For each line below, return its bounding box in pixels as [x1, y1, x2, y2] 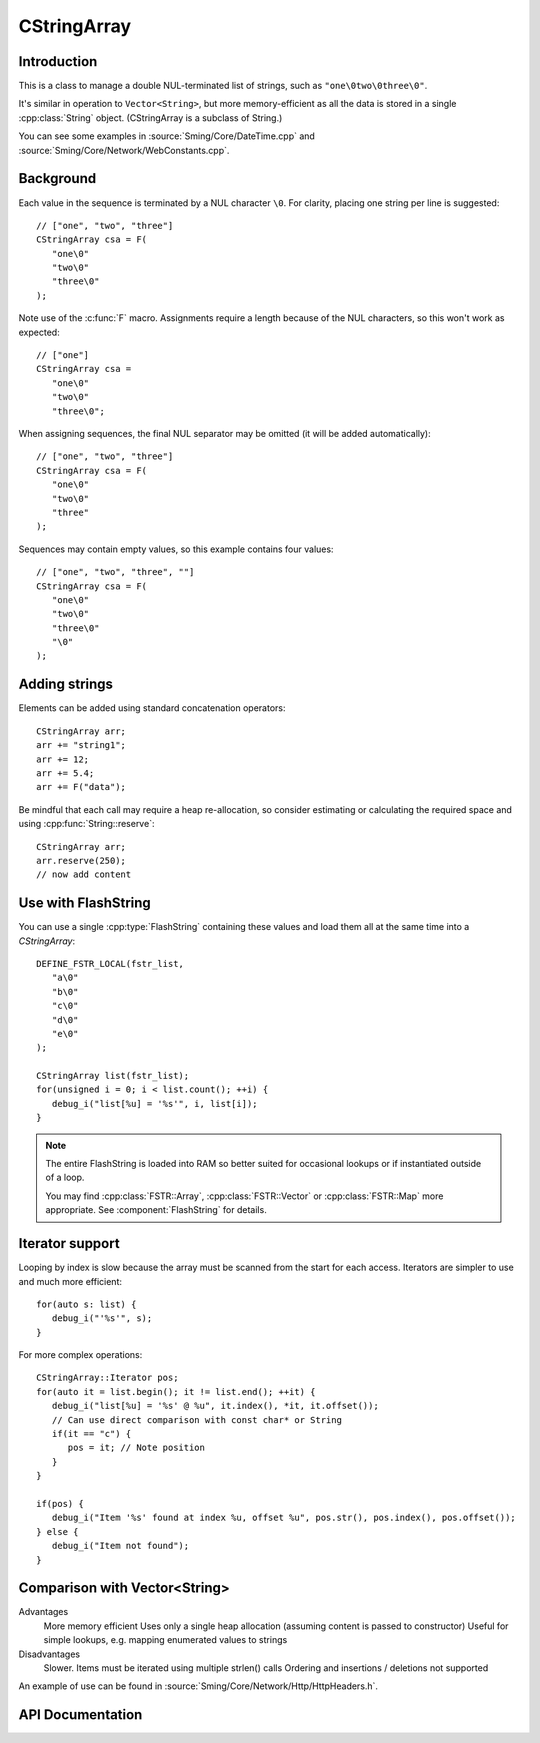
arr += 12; [36, 753, 90, 765]
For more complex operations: [18, 1349, 143, 1361]
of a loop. [45, 1171, 85, 1184]
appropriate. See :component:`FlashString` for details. [45, 1204, 267, 1216]
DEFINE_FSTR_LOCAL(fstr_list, [36, 958, 185, 969]
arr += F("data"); [36, 781, 127, 793]
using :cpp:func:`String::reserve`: [18, 818, 155, 830]
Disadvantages [18, 1648, 80, 1660]
